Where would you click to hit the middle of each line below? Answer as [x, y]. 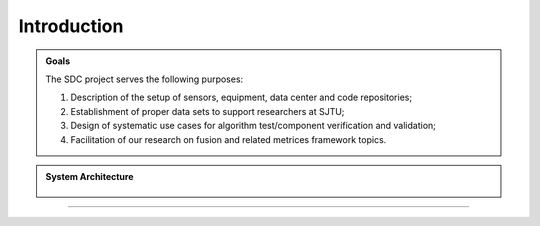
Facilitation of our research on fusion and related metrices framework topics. [228, 139]
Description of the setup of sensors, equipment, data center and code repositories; [241, 97]
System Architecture [89, 176]
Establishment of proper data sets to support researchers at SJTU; [207, 111]
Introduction [71, 26]
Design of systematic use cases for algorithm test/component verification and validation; [253, 126]
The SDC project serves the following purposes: [144, 79]
